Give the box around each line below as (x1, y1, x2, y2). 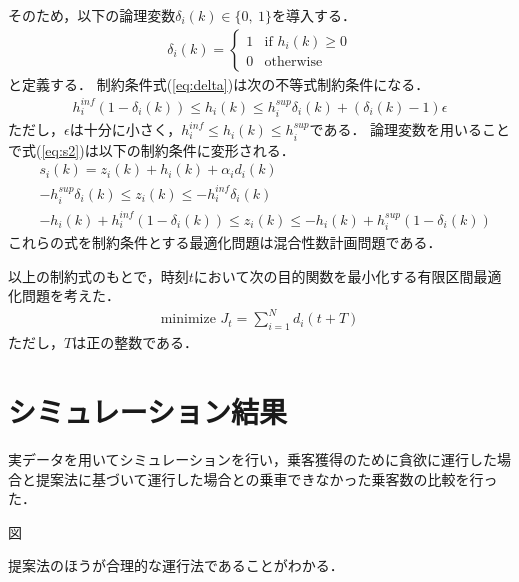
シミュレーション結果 (8, 391, 287, 432)
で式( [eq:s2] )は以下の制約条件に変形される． (8, 139, 295, 160)
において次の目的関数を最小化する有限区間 (193, 265, 474, 286)
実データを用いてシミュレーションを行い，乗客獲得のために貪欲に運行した (8, 448, 498, 469)
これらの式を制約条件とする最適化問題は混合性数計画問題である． (8, 232, 442, 253)
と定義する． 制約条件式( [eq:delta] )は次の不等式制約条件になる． (8, 73, 430, 94)
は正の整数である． (72, 332, 199, 353)
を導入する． (271, 5, 356, 25)
